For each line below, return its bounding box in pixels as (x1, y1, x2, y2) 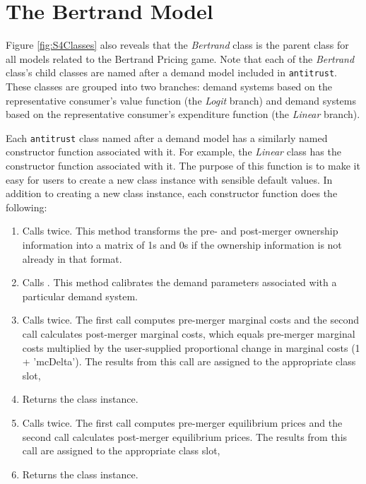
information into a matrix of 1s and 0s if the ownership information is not (22, 237, 342, 252)
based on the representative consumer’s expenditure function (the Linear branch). (6, 107, 360, 122)
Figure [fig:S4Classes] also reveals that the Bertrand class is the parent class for (6, 37, 349, 52)
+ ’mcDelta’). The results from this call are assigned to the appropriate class (22, 354, 356, 369)
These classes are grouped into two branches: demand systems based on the (6, 78, 332, 93)
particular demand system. (22, 288, 138, 303)
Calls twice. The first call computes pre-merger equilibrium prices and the (22, 415, 343, 430)
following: (6, 199, 47, 214)
